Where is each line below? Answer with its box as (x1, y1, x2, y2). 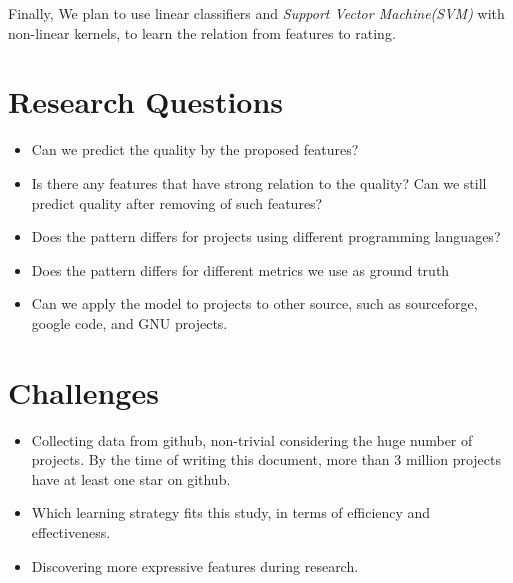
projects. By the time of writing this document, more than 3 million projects (31, 449, 501, 470)
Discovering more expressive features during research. (31, 555, 359, 576)
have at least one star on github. (31, 468, 231, 489)
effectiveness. (31, 521, 111, 542)
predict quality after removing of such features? (31, 192, 323, 213)
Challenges (8, 371, 159, 412)
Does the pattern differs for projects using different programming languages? (31, 226, 501, 247)
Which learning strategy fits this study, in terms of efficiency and (31, 502, 431, 523)
